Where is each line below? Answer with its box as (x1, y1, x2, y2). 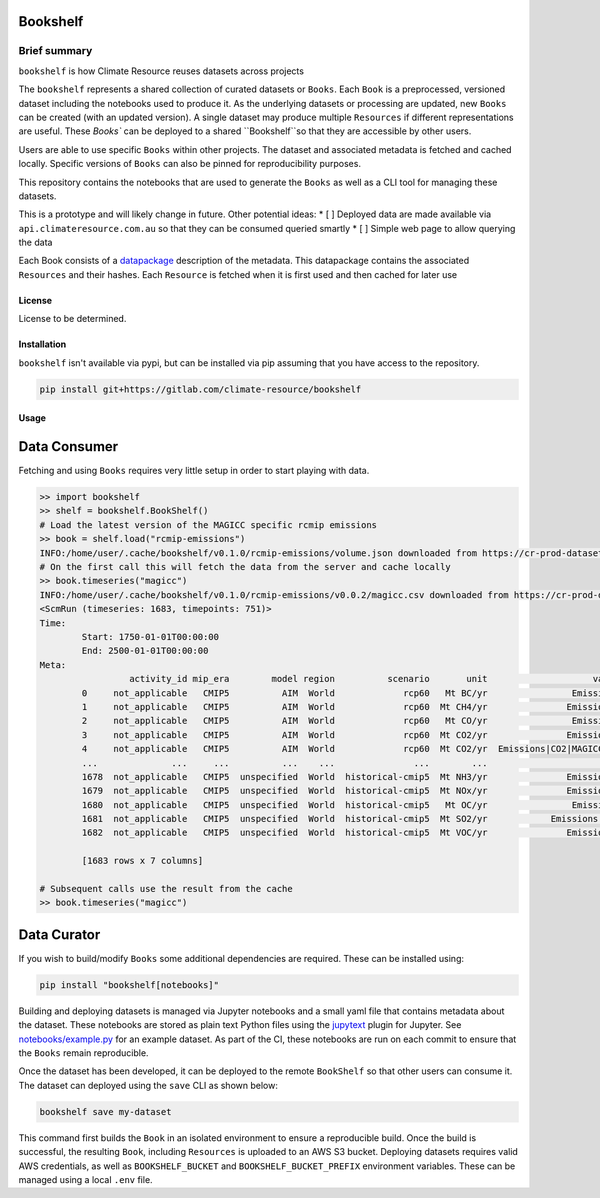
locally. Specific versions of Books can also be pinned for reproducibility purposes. (18, 158, 362, 170)
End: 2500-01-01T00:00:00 (81, 645, 209, 657)
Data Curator (18, 926, 101, 943)
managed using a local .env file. (18, 1173, 154, 1185)
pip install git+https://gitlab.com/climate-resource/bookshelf (39, 383, 362, 395)
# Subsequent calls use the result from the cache (39, 883, 294, 895)
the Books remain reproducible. (18, 1047, 149, 1059)
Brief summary (18, 44, 93, 58)
